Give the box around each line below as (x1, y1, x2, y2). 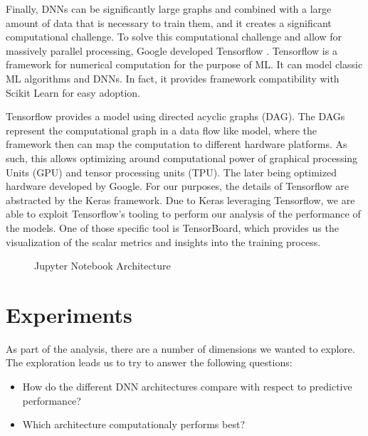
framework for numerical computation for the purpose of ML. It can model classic (6, 57, 363, 72)
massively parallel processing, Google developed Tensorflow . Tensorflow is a (6, 43, 337, 58)
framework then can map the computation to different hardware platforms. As (6, 137, 347, 151)
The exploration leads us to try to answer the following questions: (6, 355, 293, 370)
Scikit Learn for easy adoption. (6, 85, 140, 100)
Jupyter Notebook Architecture (34, 258, 171, 273)
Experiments (6, 299, 132, 329)
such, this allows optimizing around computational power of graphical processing (6, 150, 358, 165)
